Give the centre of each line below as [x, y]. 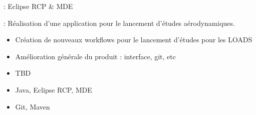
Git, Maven [33, 106]
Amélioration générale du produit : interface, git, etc [96, 56]
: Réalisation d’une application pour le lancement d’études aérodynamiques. [119, 23]
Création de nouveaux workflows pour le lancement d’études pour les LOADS [134, 40]
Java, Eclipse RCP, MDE [54, 89]
